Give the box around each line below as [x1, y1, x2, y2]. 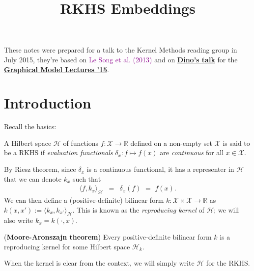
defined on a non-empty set [130, 137, 212, 148]
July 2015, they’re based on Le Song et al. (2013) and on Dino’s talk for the [4, 54, 238, 64]
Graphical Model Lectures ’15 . [4, 64, 109, 74]
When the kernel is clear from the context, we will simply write [4, 258, 195, 268]
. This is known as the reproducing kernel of [72, 204, 204, 215]
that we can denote [4, 173, 62, 184]
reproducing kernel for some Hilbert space [4, 241, 130, 251]
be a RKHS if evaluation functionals [4, 147, 113, 158]
